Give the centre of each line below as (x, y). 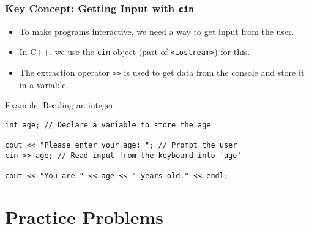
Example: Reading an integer (59, 105)
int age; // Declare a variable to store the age (108, 125)
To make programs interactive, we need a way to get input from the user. (157, 31)
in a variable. (44, 84)
